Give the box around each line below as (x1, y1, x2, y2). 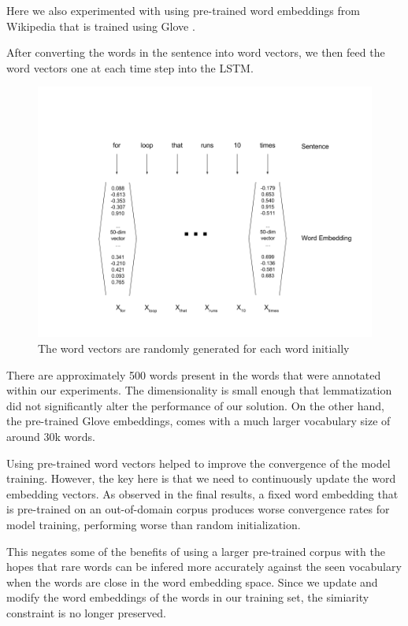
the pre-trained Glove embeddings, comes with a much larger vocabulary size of (6, 413, 391, 429)
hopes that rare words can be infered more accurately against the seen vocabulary (6, 558, 402, 575)
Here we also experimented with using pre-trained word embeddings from (6, 2, 360, 18)
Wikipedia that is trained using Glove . (6, 17, 195, 34)
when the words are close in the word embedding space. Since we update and (6, 573, 378, 590)
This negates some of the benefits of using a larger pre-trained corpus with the (6, 543, 385, 559)
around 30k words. (6, 428, 95, 444)
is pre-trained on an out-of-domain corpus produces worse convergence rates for (6, 501, 390, 517)
